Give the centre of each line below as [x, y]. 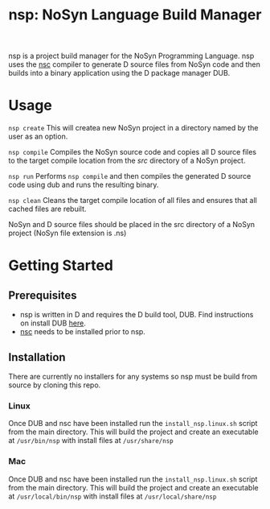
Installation [37, 357]
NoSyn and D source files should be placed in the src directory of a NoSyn [132, 225]
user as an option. [38, 137]
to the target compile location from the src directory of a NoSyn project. [127, 161]
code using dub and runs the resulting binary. [84, 185]
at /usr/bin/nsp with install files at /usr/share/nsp [91, 441]
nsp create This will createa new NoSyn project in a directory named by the [133, 128]
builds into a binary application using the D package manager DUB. [119, 73]
